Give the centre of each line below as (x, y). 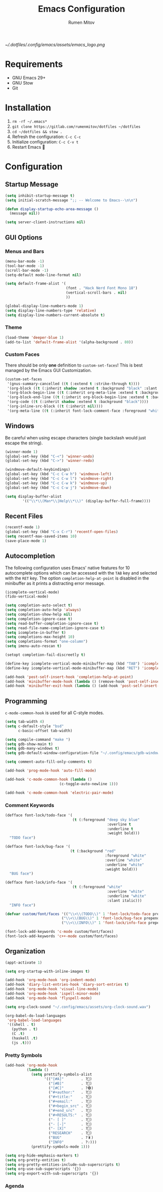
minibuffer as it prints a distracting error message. (55, 583)
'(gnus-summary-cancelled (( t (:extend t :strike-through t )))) (73, 384)
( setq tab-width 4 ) (25, 722)
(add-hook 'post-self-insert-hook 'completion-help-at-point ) (69, 677)
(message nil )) (25, 213)
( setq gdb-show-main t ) (29, 744)
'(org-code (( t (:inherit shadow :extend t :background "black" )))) (78, 402)
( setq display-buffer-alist (33, 496)
